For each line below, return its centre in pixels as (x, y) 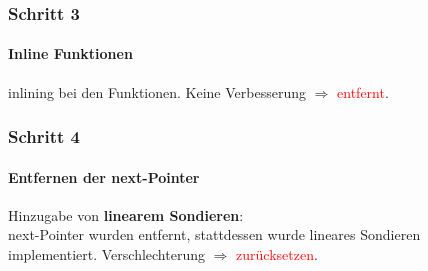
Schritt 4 (44, 136)
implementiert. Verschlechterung (106, 254)
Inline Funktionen (70, 53)
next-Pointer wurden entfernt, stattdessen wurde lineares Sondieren (214, 234)
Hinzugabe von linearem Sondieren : (126, 214)
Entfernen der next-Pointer (104, 176)
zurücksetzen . (277, 254)
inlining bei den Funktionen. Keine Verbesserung (157, 91)
